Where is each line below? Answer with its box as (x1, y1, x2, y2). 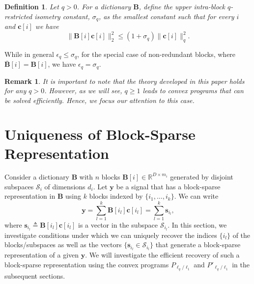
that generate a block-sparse (155, 239, 241, 250)
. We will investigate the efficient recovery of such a (85, 250, 240, 260)
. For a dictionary (77, 1, 131, 11)
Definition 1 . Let (4, 1, 59, 11)
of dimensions (44, 181, 85, 191)
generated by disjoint (170, 171, 233, 181)
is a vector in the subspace (78, 219, 158, 230)
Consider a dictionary (4, 171, 70, 181)
